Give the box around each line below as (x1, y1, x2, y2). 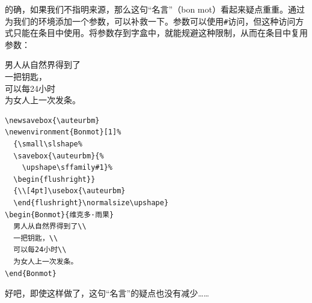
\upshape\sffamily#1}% (22, 163, 112, 172)
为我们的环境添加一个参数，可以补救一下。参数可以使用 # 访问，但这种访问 (5, 14, 296, 27)
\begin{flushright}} (13, 175, 96, 184)
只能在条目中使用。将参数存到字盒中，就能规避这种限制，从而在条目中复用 (13, 26, 308, 39)
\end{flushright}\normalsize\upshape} (13, 198, 169, 207)
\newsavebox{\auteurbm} (5, 116, 100, 125)
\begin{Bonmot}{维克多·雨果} (5, 210, 114, 219)
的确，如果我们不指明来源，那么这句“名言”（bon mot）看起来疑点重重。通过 (5, 3, 305, 15)
